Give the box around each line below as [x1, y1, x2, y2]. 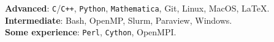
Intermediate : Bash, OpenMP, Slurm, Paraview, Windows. [5, 13, 232, 26]
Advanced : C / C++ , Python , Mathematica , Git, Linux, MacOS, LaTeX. [5, 2, 270, 14]
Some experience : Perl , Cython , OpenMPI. [5, 26, 177, 38]
